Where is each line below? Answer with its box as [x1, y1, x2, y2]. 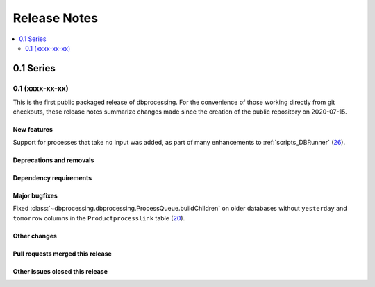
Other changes [12, 232, 57, 240]
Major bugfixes [12, 191, 58, 200]
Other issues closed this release [12, 267, 108, 275]
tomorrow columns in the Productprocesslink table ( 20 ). [12, 214, 185, 222]
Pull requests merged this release [12, 250, 112, 258]
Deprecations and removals [12, 156, 94, 164]
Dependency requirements [12, 173, 92, 182]
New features [12, 125, 53, 134]
